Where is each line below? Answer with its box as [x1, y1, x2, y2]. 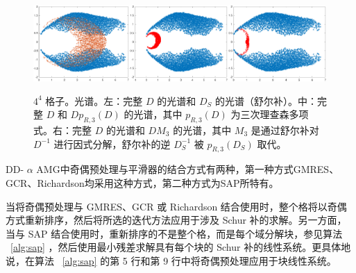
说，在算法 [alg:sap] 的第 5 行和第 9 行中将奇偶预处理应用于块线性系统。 [6, 253, 337, 267]
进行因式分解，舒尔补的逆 [53, 136, 171, 151]
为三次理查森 [230, 107, 289, 122]
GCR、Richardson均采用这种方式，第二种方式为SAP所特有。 [6, 175, 279, 190]
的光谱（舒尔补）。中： [214, 93, 317, 108]
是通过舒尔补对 [251, 122, 319, 137]
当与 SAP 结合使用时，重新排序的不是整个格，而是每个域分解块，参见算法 [6, 226, 343, 240]
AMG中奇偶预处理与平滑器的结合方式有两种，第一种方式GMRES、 [36, 162, 339, 176]
